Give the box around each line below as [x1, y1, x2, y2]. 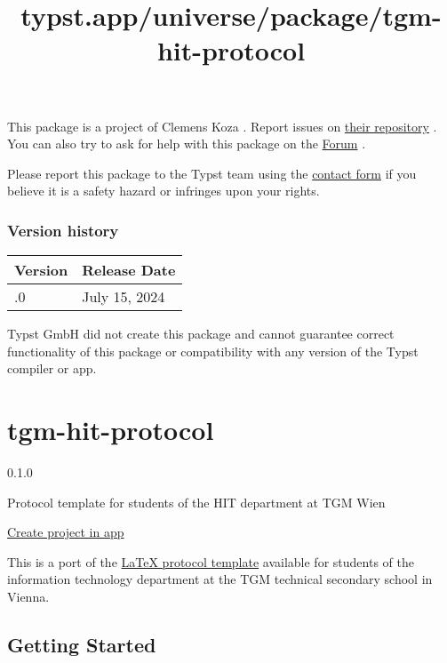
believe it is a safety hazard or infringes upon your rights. [7, 181, 320, 200]
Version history [7, 219, 119, 241]
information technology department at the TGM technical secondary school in [7, 570, 433, 588]
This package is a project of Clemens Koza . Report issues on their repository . [7, 116, 437, 135]
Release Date [82, 260, 176, 281]
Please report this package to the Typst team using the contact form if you [7, 164, 417, 182]
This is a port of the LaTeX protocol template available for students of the [7, 552, 414, 571]
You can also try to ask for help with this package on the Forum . [7, 134, 366, 153]
